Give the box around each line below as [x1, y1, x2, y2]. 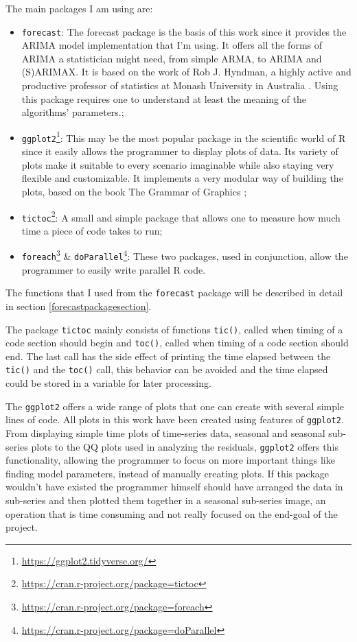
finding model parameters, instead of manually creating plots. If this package [5, 466, 330, 480]
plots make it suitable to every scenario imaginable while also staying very [21, 157, 334, 171]
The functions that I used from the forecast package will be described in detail [5, 285, 343, 300]
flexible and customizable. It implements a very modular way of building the [21, 171, 343, 185]
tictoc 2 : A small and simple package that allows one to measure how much [21, 208, 341, 224]
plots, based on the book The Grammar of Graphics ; [21, 184, 247, 198]
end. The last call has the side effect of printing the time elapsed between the [5, 348, 331, 363]
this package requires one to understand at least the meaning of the [21, 91, 306, 106]
